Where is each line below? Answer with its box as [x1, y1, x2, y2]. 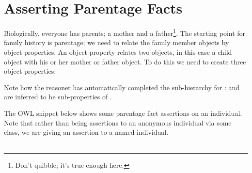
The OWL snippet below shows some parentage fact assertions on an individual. [4, 108, 242, 118]
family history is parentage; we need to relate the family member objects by [4, 37, 229, 47]
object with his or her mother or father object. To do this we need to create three [4, 56, 246, 66]
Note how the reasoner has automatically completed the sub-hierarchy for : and [4, 82, 240, 92]
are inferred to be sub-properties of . [4, 92, 112, 102]
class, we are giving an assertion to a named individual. [4, 127, 169, 137]
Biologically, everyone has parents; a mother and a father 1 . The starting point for [4, 27, 246, 38]
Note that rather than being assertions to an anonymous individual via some [4, 117, 232, 127]
